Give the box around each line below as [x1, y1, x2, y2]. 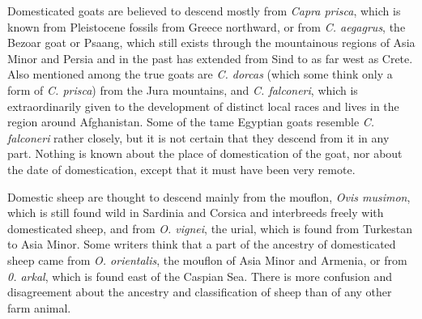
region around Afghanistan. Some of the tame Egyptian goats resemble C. [7, 113, 375, 130]
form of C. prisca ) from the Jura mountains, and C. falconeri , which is [7, 81, 358, 98]
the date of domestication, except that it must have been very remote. [7, 160, 356, 177]
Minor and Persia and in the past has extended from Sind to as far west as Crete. [7, 49, 413, 66]
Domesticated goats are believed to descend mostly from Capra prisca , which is [7, 2, 401, 19]
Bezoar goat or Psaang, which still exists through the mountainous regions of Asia [7, 34, 416, 51]
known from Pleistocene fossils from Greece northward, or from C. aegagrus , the [7, 18, 406, 35]
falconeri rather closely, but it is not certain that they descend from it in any [7, 129, 390, 146]
